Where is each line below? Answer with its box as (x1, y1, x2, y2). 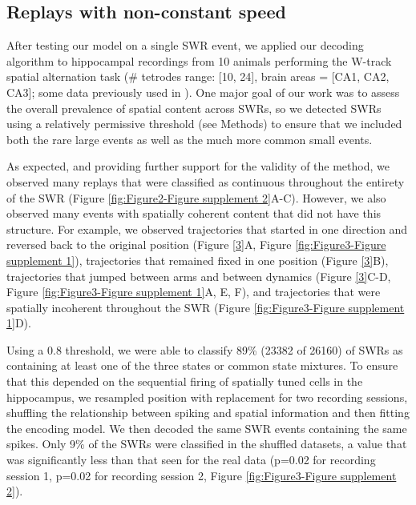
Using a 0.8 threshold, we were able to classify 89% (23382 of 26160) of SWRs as (6, 341, 403, 358)
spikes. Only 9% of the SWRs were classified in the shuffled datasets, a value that (6, 435, 407, 452)
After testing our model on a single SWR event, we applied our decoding (6, 37, 364, 54)
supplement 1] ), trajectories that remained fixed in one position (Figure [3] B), (6, 251, 389, 268)
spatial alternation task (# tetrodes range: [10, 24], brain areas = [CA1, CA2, (6, 68, 390, 85)
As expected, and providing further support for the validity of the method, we (6, 158, 390, 174)
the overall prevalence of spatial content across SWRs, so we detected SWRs (6, 99, 382, 116)
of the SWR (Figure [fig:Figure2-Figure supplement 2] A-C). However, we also (6, 189, 386, 206)
